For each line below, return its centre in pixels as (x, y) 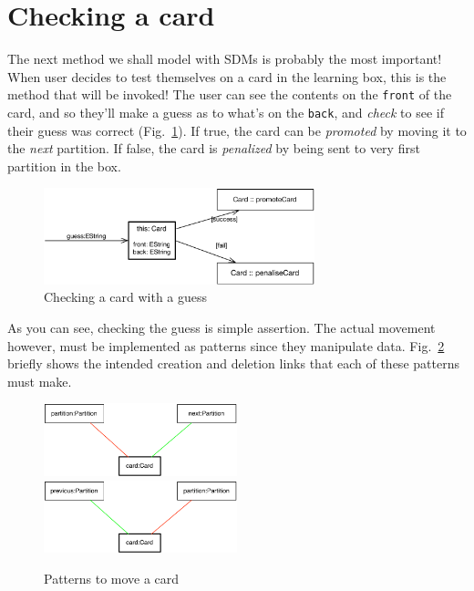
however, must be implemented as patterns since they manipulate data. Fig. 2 (226, 345)
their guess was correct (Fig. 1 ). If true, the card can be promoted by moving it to (237, 130)
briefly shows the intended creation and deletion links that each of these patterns (233, 363)
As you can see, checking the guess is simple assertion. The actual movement (222, 327)
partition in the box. (64, 166)
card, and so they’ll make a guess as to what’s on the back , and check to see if (226, 112)
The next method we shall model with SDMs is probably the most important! (225, 59)
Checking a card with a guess (126, 297)
